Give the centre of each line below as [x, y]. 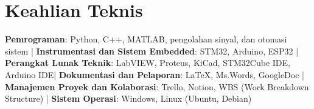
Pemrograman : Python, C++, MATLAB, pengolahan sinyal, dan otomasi [146, 39]
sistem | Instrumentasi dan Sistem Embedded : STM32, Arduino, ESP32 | [152, 51]
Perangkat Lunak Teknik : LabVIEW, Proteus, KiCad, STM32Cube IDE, [148, 63]
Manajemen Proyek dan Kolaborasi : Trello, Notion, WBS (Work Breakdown [157, 86]
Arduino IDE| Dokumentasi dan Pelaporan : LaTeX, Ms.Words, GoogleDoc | [155, 74]
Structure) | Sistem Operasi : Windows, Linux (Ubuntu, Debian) [128, 98]
